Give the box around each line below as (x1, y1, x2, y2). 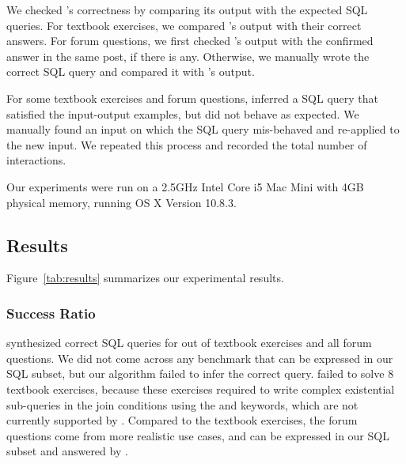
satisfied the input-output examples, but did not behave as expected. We (6, 105, 359, 122)
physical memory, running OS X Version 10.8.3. (6, 194, 237, 210)
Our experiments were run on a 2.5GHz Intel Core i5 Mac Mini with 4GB (6, 178, 364, 194)
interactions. (6, 152, 66, 168)
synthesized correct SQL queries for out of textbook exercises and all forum (6, 334, 372, 351)
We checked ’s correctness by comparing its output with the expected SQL (6, 2, 368, 17)
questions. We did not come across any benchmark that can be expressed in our (6, 349, 393, 366)
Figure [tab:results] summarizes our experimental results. (6, 270, 284, 286)
